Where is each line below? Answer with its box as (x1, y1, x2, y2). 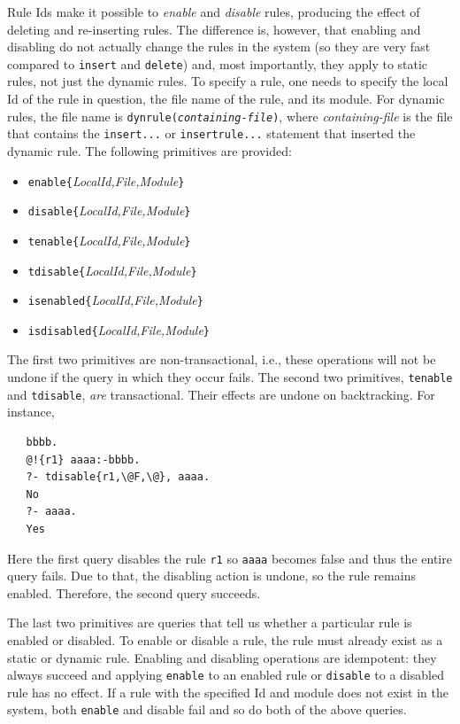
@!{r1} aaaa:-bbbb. (26, 453, 141, 466)
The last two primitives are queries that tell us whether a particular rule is (7, 613, 412, 632)
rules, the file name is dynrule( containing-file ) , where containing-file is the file (7, 106, 453, 125)
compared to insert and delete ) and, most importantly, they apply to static (7, 54, 428, 73)
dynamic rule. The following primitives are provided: (7, 141, 292, 160)
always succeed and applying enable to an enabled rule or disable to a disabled (7, 666, 444, 684)
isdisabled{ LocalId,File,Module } (27, 320, 210, 339)
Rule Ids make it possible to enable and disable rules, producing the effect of (7, 3, 420, 20)
